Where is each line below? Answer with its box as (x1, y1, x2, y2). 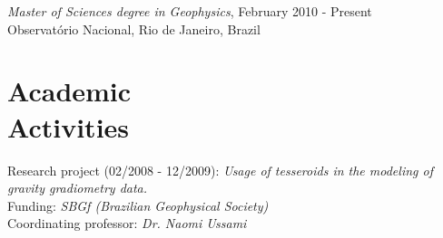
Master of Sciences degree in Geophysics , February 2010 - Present (7, 2, 372, 20)
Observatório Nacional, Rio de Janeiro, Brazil (7, 19, 261, 38)
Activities (7, 108, 130, 145)
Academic (7, 72, 132, 109)
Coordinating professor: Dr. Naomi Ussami (7, 214, 247, 233)
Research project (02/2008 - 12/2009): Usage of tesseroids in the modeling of (7, 160, 433, 179)
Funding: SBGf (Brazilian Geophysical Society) (7, 195, 269, 214)
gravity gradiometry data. (7, 178, 148, 197)
